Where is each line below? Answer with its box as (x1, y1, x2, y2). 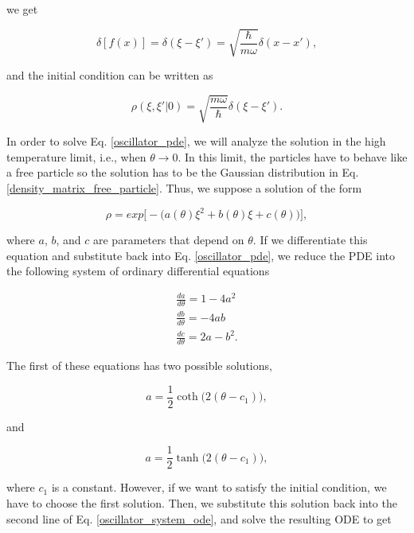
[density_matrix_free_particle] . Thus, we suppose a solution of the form (6, 180, 362, 196)
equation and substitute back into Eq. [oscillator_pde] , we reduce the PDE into (6, 247, 396, 263)
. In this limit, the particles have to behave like (178, 148, 408, 165)
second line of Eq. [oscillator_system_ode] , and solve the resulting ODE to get (6, 510, 392, 527)
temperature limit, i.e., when (6, 148, 146, 165)
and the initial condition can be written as (6, 67, 213, 84)
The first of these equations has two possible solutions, (6, 357, 272, 374)
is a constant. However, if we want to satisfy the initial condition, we (51, 479, 387, 496)
